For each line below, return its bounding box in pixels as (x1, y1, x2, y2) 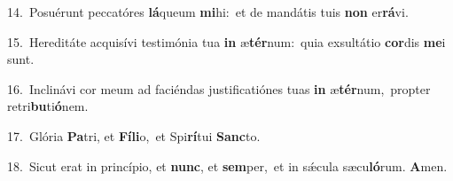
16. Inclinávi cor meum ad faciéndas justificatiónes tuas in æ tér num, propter (7, 79, 431, 98)
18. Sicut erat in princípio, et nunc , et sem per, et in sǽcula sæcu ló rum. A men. (7, 156, 448, 175)
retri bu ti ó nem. (7, 97, 89, 115)
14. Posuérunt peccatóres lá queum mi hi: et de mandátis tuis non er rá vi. (7, 3, 409, 20)
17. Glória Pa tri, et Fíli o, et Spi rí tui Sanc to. (7, 126, 261, 145)
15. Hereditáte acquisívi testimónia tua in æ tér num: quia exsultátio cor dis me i (7, 32, 446, 51)
